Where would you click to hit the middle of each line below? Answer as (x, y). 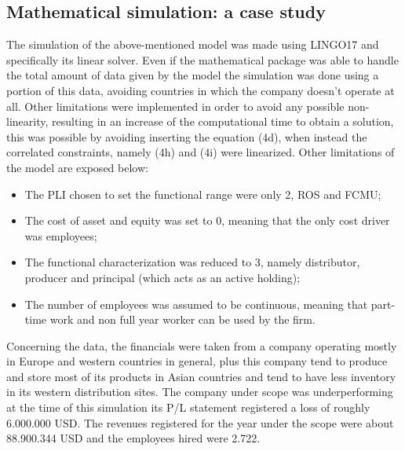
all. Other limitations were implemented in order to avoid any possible (175, 106)
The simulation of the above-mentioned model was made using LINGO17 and (193, 44)
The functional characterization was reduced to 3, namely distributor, (192, 262)
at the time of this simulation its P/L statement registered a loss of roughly (188, 407)
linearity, (27, 121)
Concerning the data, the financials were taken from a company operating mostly (202, 345)
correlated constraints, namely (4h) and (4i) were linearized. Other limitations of (201, 152)
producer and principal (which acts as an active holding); (162, 277)
